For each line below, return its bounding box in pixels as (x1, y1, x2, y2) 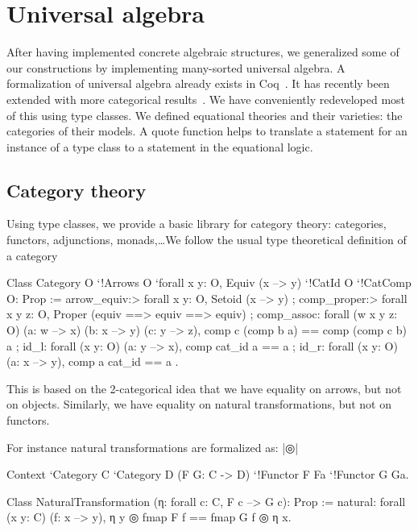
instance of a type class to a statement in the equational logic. (6, 138, 313, 155)
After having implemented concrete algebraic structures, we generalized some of (6, 44, 399, 60)
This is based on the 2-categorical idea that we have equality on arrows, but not (6, 380, 402, 396)
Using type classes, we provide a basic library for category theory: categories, (6, 215, 387, 232)
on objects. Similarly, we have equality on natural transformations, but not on (6, 396, 392, 413)
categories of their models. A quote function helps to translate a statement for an (6, 122, 408, 139)
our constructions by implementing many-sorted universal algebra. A (6, 59, 346, 76)
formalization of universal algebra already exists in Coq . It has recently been (6, 75, 390, 92)
